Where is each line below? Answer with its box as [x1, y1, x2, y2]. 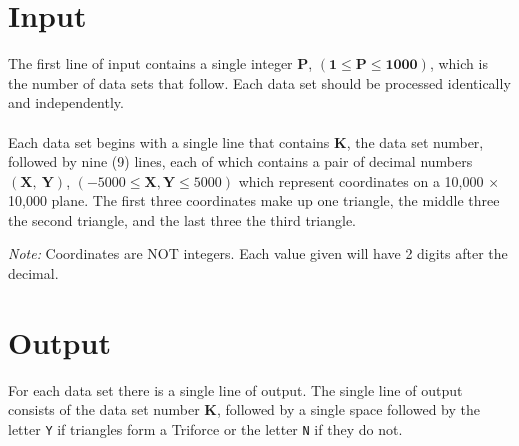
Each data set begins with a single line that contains [8, 131, 330, 152]
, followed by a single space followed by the [216, 399, 480, 420]
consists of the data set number [8, 399, 200, 420]
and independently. [8, 92, 124, 113]
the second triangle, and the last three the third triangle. [8, 209, 356, 230]
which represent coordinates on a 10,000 [238, 170, 484, 191]
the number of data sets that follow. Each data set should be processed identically [8, 72, 511, 93]
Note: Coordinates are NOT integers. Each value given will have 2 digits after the [8, 243, 508, 264]
